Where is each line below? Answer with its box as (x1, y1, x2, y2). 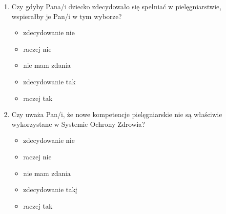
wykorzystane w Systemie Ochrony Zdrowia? (11, 118, 145, 129)
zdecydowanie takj (23, 184, 78, 195)
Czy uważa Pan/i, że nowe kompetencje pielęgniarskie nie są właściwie (11, 109, 222, 119)
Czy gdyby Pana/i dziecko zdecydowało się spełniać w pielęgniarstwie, (11, 1, 222, 11)
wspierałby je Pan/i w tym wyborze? (11, 11, 122, 21)
